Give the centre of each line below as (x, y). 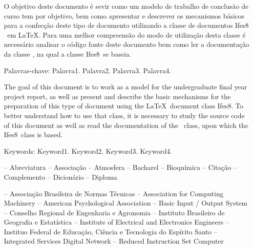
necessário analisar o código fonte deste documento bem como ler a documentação (127, 44)
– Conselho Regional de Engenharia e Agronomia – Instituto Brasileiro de (114, 212)
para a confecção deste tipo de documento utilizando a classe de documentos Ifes (125, 25)
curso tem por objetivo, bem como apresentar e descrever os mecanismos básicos (124, 15)
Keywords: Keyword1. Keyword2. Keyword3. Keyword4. (88, 151)
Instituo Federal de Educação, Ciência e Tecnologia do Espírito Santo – (111, 231)
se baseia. (117, 53)
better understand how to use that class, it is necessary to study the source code (124, 115)
